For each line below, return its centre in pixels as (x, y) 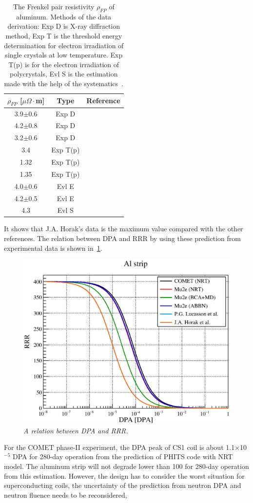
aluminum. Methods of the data (64, 16)
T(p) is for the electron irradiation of (64, 64)
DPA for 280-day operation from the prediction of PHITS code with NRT (123, 456)
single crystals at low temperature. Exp (64, 55)
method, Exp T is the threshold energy (64, 35)
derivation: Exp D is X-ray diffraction (64, 26)
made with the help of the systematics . (64, 83)
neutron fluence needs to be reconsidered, (66, 494)
